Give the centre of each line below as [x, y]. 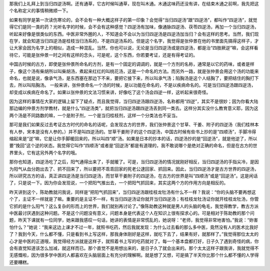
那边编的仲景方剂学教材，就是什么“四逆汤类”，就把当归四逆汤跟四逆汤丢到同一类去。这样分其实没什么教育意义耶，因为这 [134, 108]
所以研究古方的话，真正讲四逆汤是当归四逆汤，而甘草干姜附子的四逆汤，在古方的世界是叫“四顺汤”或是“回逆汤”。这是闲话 [133, 176]
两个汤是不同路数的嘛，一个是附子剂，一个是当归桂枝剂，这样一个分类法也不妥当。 [94, 115]
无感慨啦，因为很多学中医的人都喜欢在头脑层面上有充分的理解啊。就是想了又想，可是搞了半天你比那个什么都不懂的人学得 [134, 255]
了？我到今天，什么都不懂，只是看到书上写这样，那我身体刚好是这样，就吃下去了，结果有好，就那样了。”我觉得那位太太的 [134, 234]
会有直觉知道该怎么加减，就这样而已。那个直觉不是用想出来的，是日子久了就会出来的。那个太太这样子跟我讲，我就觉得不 [134, 248]
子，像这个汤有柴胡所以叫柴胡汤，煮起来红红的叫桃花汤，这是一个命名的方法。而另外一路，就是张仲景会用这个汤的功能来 [134, 71]
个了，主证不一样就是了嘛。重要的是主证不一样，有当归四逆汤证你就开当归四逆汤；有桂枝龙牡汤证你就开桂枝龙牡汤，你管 [134, 199]
